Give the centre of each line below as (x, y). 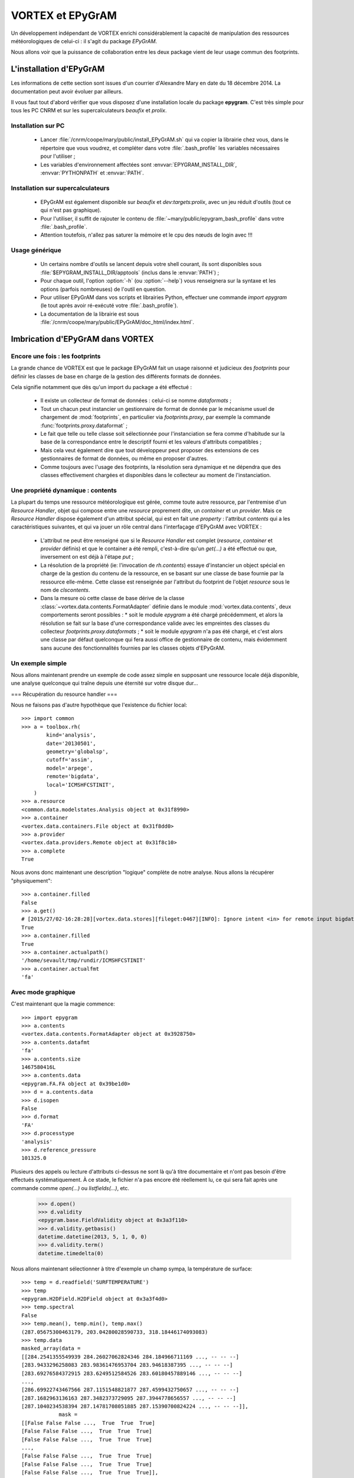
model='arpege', (70, 768)
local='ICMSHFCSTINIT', (81, 785)
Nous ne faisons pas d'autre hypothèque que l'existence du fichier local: (99, 705)
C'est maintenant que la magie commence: (63, 1004)
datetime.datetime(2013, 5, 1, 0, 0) (93, 1237)
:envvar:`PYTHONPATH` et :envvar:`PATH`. (92, 173)
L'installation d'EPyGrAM (58, 69)
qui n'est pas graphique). (71, 210)
